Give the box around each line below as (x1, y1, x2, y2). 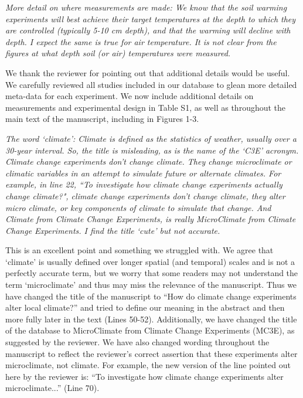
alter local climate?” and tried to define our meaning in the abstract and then (5, 301, 285, 314)
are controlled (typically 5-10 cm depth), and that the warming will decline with (5, 24, 291, 36)
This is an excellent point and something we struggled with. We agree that (5, 244, 274, 256)
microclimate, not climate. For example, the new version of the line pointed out (5, 359, 291, 371)
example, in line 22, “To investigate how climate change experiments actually (5, 178, 282, 191)
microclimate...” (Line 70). (5, 382, 100, 394)
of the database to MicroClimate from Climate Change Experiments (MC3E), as (5, 324, 295, 336)
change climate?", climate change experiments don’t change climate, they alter (5, 189, 285, 202)
